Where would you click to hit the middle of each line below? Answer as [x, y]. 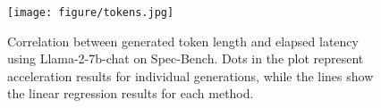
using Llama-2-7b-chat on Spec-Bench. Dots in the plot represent [186, 58]
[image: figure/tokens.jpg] [91, 12]
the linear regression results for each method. [131, 93]
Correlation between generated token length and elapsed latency [183, 41]
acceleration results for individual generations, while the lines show [190, 75]
